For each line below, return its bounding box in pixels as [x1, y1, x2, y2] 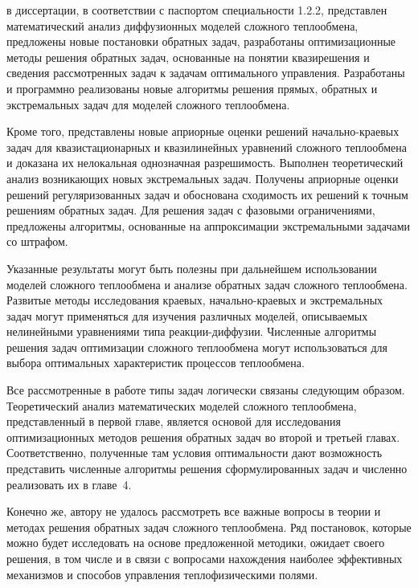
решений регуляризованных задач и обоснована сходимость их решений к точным [6, 186, 408, 202]
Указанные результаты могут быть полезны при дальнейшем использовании [6, 259, 377, 276]
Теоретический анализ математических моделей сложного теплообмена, [6, 397, 357, 414]
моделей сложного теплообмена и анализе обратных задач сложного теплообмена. [6, 276, 408, 292]
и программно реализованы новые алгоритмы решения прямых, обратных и [6, 80, 378, 96]
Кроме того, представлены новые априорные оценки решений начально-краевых [6, 123, 400, 140]
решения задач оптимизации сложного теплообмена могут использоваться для [6, 338, 388, 355]
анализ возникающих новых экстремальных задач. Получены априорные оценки [6, 169, 399, 186]
